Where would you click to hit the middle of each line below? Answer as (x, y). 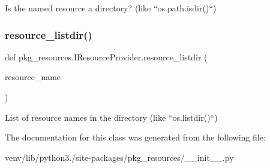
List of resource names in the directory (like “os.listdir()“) (111, 117)
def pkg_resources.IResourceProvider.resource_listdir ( (106, 56)
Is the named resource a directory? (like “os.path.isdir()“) (111, 8)
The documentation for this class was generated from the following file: (135, 137)
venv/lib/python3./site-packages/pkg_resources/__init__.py (119, 157)
